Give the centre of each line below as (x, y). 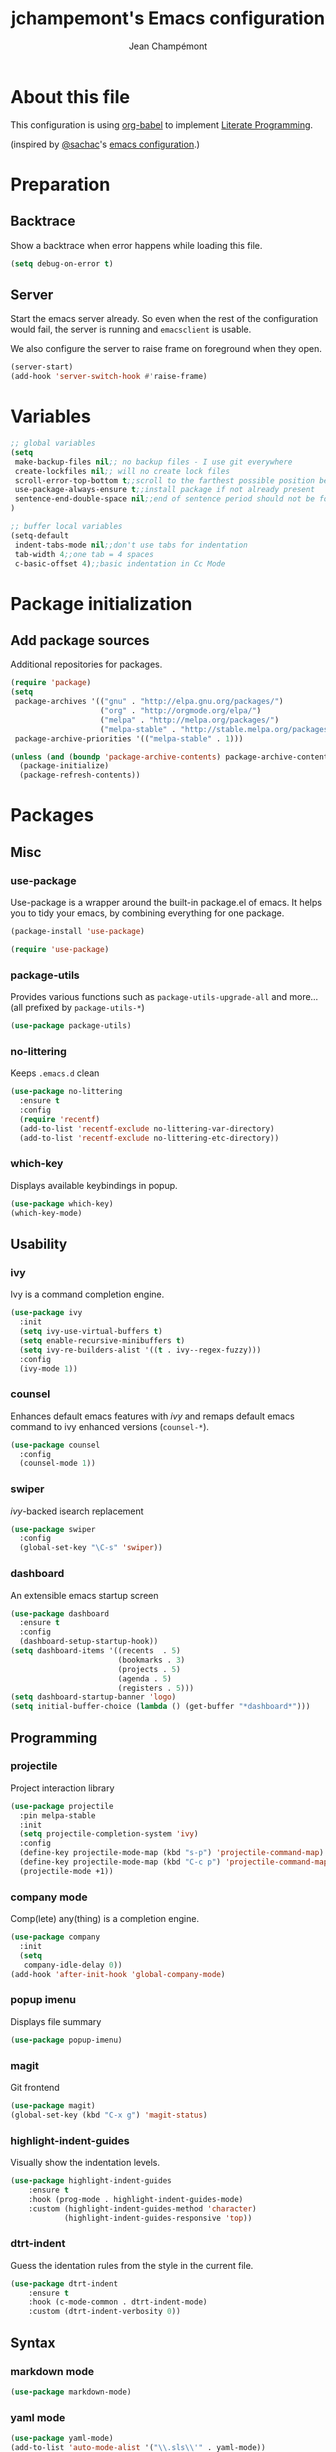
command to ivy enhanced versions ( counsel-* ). (110, 1426)
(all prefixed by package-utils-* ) (77, 1008)
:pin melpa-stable (58, 1815)
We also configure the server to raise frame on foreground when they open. (166, 349)
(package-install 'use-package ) (77, 932)
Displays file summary (56, 2021)
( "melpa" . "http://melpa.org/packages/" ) (189, 720)
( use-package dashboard (60, 1613)
